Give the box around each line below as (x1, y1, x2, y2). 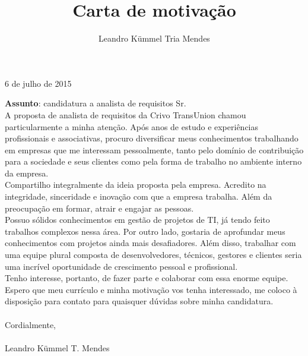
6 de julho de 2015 (5, 77, 72, 89)
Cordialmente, (5, 318, 56, 330)
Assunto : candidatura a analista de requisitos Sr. (5, 97, 186, 109)
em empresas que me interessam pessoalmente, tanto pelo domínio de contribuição (5, 143, 304, 156)
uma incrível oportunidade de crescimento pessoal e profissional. (5, 260, 238, 272)
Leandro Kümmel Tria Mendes (99, 32, 210, 45)
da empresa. (5, 166, 49, 179)
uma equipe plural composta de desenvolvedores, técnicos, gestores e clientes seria (5, 248, 302, 261)
